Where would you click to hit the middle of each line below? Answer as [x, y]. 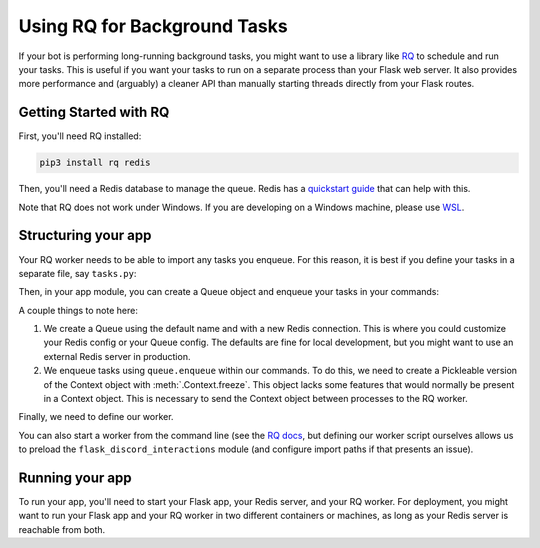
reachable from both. [62, 529]
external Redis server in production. [117, 356]
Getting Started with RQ [94, 112]
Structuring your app [85, 235]
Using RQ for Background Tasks [153, 26]
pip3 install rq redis [95, 163]
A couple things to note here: [78, 310]
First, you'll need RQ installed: [80, 136]
